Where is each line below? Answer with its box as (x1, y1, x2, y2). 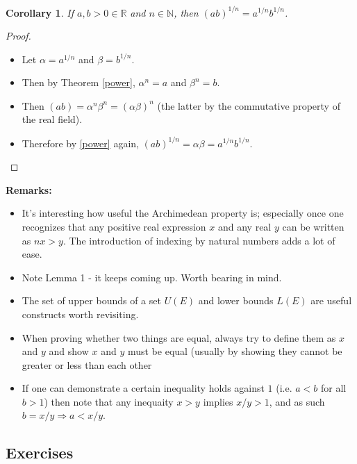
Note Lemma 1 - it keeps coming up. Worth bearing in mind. (22, 270, 282, 284)
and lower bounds (198, 293, 274, 308)
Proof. (6, 28, 31, 43)
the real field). (22, 112, 83, 126)
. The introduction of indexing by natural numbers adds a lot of (63, 233, 335, 247)
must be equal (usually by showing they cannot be (127, 344, 342, 358)
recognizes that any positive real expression (22, 219, 206, 233)
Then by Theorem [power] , (22, 75, 135, 90)
